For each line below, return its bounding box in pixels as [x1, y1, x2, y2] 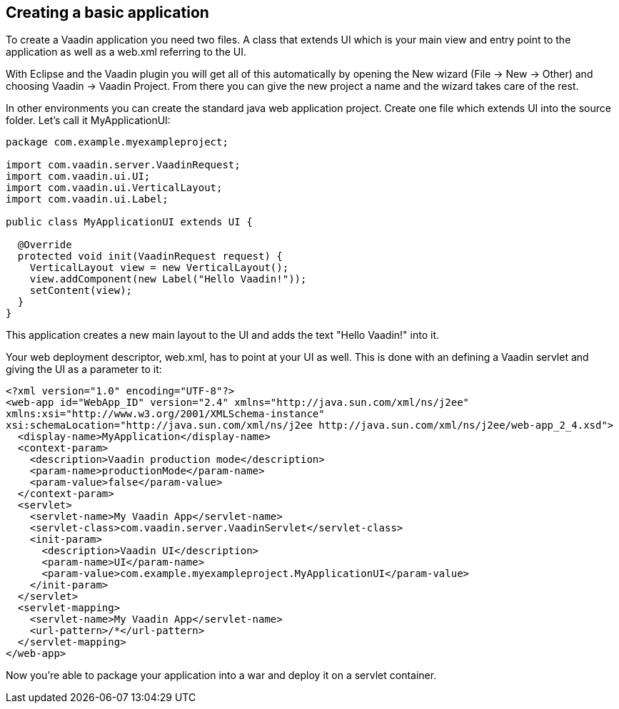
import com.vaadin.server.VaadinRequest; [6, 159, 241, 171]
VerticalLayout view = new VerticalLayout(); [29, 262, 289, 274]
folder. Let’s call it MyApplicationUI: [6, 114, 171, 127]
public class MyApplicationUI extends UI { [6, 216, 253, 228]
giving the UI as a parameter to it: [6, 363, 162, 376]
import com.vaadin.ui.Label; [6, 193, 168, 205]
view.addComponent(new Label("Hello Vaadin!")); [29, 273, 307, 285]
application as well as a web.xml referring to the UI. [6, 46, 246, 58]
